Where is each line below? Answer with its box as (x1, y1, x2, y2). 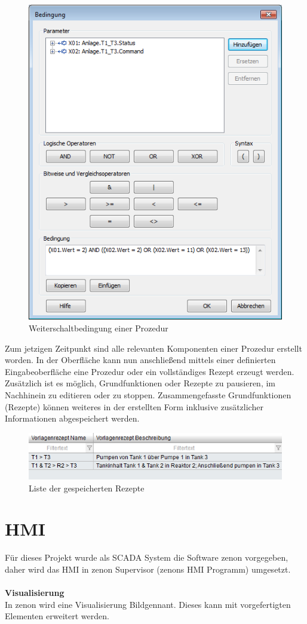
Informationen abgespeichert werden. (5, 412, 140, 425)
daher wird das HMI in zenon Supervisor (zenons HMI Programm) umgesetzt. (5, 562, 291, 575)
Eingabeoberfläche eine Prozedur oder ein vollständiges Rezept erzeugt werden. (5, 365, 294, 377)
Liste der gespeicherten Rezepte (29, 481, 145, 494)
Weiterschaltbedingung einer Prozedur (29, 321, 168, 334)
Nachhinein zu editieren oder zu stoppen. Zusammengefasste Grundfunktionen (5, 388, 291, 401)
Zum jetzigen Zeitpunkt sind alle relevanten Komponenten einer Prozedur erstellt (5, 342, 302, 354)
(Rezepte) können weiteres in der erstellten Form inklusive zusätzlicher (5, 400, 263, 413)
